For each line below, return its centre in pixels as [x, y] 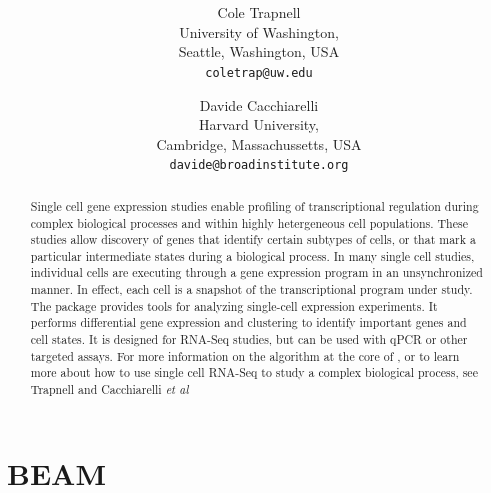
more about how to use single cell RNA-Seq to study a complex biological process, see [254, 372]
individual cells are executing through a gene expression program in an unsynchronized [256, 272]
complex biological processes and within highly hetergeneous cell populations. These [249, 222]
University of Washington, [259, 31]
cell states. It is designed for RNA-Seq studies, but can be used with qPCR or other [249, 339]
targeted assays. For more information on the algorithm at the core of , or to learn [245, 355]
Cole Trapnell [259, 12]
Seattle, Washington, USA [259, 51]
